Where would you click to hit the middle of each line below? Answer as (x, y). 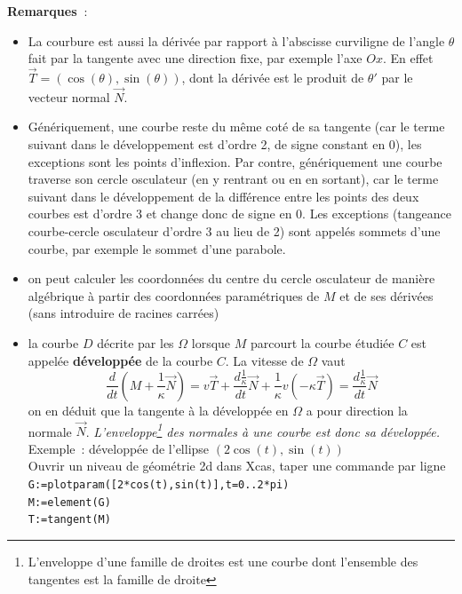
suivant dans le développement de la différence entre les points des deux (223, 196)
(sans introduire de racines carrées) (123, 313)
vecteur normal (69, 96)
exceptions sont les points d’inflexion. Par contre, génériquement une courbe (235, 161)
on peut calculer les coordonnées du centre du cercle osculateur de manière (231, 278)
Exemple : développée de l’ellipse (119, 448)
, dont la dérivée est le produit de (273, 77)
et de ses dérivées (386, 295)
